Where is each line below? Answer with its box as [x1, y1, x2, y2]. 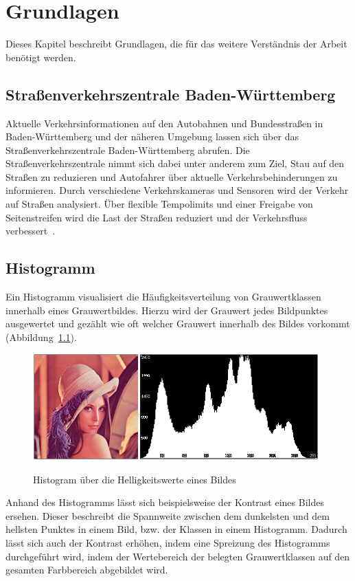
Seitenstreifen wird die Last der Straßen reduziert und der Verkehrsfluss [5, 210, 308, 224]
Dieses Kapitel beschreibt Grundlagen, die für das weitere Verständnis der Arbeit [5, 36, 347, 51]
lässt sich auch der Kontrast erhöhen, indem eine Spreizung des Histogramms [5, 536, 330, 550]
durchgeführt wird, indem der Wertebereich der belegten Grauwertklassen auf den [5, 549, 350, 563]
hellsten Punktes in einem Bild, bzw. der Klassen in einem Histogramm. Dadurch [5, 522, 347, 536]
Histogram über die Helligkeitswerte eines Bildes [33, 472, 236, 486]
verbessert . [5, 223, 56, 238]
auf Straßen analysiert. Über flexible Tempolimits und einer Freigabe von [5, 197, 313, 211]
